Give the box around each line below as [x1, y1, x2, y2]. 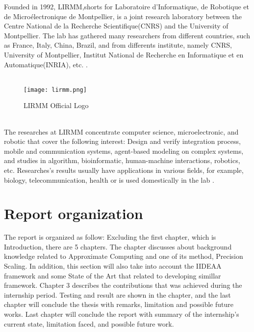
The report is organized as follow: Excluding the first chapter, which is [4, 232, 216, 242]
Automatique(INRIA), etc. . [4, 59, 88, 69]
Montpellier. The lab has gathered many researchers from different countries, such [4, 30, 250, 40]
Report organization [4, 203, 143, 223]
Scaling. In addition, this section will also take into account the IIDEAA [4, 261, 222, 271]
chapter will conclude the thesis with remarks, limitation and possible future [4, 299, 234, 309]
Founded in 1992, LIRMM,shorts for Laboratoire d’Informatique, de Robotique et [4, 1, 249, 11]
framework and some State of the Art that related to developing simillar [4, 270, 221, 280]
